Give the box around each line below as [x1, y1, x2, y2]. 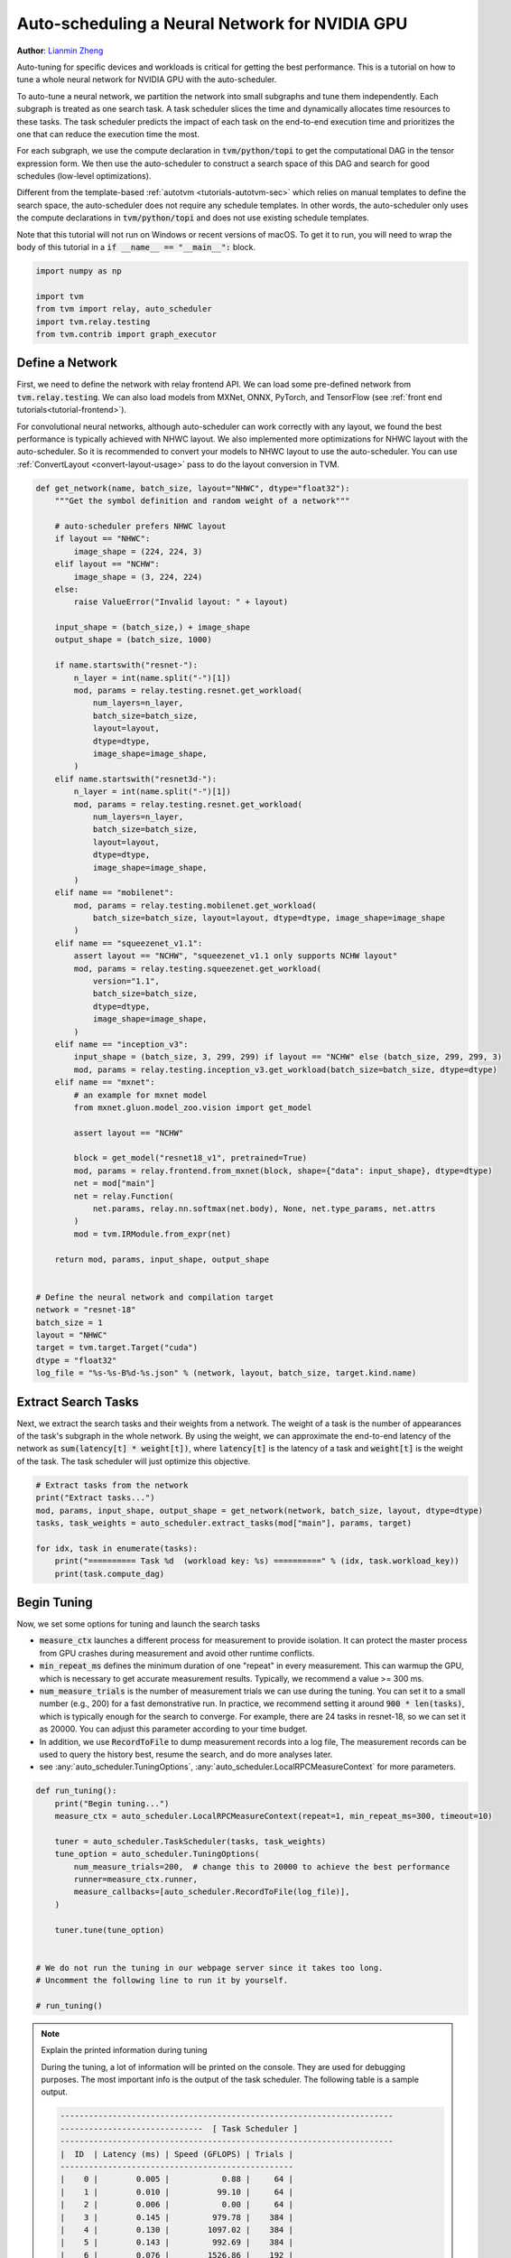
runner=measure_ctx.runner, [73, 1874, 199, 1885]
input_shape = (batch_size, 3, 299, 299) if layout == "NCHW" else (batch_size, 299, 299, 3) [73, 1052, 503, 1062]
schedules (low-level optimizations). [16, 171, 152, 182]
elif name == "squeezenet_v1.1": [54, 938, 203, 948]
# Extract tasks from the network [35, 1479, 189, 1490]
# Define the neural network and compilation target [35, 1292, 274, 1302]
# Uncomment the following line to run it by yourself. [35, 1975, 289, 1986]
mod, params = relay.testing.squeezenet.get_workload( [73, 963, 322, 974]
